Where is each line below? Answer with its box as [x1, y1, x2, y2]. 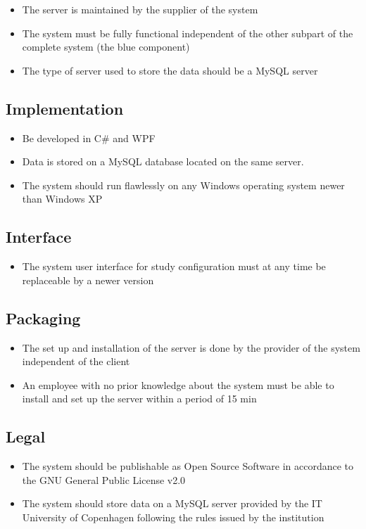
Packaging [6, 307, 81, 329]
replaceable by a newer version [22, 272, 154, 287]
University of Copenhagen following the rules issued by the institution [22, 509, 324, 524]
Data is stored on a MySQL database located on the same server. [22, 154, 304, 169]
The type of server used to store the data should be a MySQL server [22, 63, 318, 77]
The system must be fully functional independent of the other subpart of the [22, 25, 353, 40]
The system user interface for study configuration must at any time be [22, 259, 326, 274]
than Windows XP [22, 191, 103, 206]
